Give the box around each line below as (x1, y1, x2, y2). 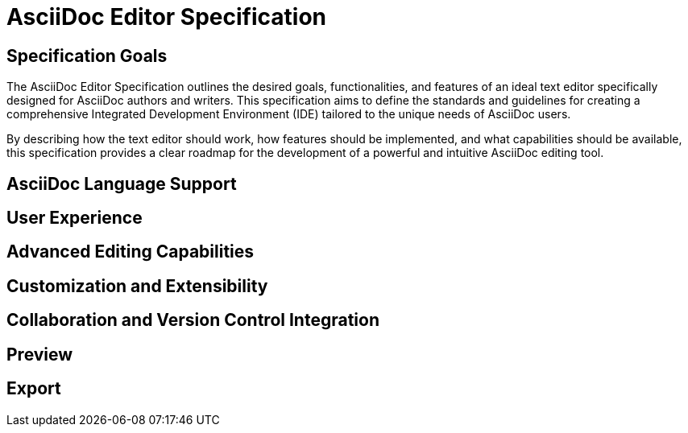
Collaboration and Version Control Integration (6, 310, 379, 331)
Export (6, 378, 61, 399)
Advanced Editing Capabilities (6, 241, 255, 262)
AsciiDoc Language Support (6, 173, 237, 194)
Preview (6, 344, 73, 365)
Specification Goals (6, 45, 168, 66)
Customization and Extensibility (6, 275, 268, 296)
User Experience (6, 208, 143, 229)
